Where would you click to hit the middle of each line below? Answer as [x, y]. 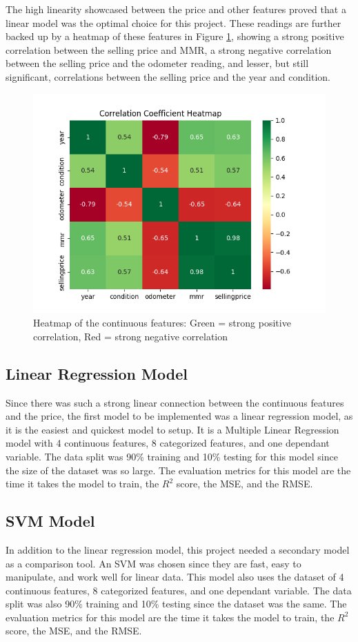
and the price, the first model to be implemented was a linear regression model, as [179, 416]
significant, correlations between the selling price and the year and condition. [168, 76]
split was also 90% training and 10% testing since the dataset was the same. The [176, 604]
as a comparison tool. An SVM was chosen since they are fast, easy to [153, 563]
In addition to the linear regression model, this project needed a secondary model [178, 549]
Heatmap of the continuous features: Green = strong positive [162, 323]
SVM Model [50, 521]
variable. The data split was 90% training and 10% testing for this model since [172, 456]
